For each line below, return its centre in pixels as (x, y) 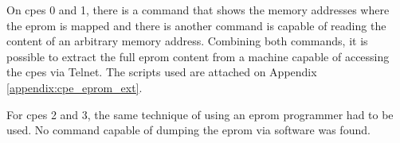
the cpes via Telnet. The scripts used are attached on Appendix (162, 72)
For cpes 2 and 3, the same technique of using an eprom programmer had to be (200, 114)
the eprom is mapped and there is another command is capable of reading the (196, 25)
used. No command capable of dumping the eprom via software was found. (188, 130)
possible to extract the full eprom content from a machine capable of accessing (198, 56)
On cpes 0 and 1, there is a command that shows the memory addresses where (198, 10)
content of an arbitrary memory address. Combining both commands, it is (187, 41)
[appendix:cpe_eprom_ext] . (75, 87)
